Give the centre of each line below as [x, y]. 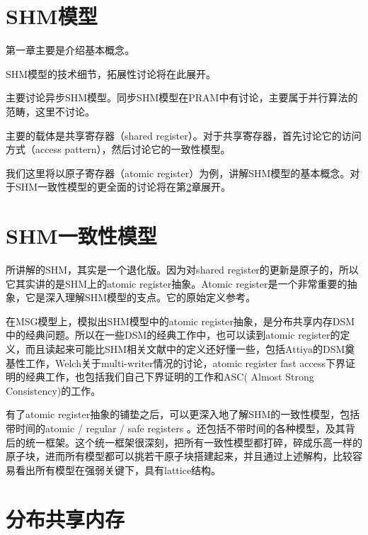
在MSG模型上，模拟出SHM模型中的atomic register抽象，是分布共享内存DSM [180, 321]
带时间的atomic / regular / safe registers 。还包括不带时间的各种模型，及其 [176, 428]
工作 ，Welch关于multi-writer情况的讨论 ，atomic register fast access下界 [185, 362]
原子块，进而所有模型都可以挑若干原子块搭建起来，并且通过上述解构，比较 [179, 456]
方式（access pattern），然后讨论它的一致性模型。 [118, 149]
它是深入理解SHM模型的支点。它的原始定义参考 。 [140, 297]
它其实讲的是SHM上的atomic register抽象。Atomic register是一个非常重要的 [177, 283]
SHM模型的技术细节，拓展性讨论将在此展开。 [111, 73]
